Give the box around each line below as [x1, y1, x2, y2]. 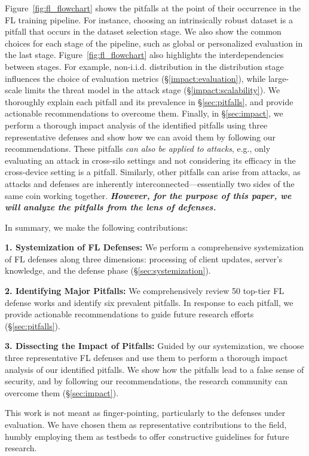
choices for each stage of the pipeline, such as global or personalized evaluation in [5, 36, 303, 49]
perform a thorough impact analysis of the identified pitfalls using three [5, 118, 268, 131]
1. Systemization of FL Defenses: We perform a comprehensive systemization [5, 241, 304, 253]
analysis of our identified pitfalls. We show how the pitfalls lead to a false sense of [5, 363, 304, 375]
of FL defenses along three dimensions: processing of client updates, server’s [5, 252, 283, 265]
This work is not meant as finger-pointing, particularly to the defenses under [5, 406, 286, 419]
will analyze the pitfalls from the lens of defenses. [5, 201, 216, 213]
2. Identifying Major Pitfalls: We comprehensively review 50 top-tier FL [5, 284, 284, 297]
